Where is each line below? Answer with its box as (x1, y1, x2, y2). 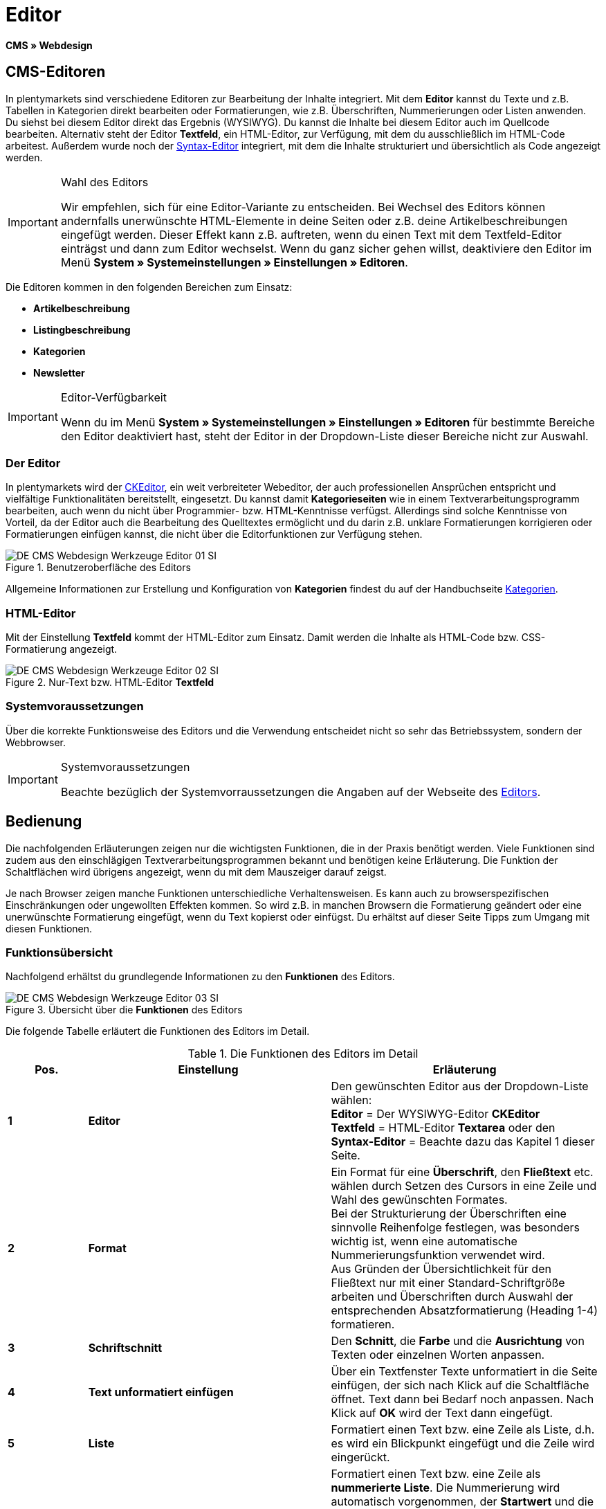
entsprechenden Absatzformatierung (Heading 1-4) (331, 1303, 598, 1318)
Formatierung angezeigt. (6, 643, 118, 656)
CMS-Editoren (6, 63, 106, 81)
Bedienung (6, 813, 82, 831)
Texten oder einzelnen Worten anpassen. (331, 1348, 545, 1362)
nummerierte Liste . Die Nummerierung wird (331, 1481, 560, 1495)
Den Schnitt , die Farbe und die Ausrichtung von (331, 1334, 585, 1348)
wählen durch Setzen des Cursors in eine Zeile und (331, 1179, 597, 1193)
